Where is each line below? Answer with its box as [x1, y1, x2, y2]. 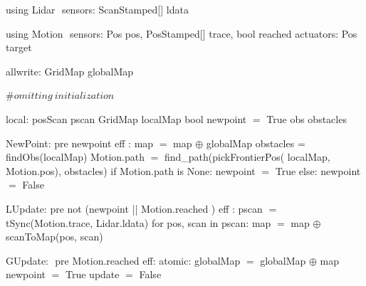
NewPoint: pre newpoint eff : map [6, 135, 154, 150]
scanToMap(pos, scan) [6, 229, 103, 244]
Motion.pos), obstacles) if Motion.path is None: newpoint [6, 163, 256, 178]
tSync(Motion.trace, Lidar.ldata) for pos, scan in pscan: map [6, 215, 271, 230]
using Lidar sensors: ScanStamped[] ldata [6, 2, 189, 16]
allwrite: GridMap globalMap [6, 63, 134, 78]
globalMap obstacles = [206, 135, 305, 150]
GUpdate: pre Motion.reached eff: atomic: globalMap [6, 253, 241, 268]
